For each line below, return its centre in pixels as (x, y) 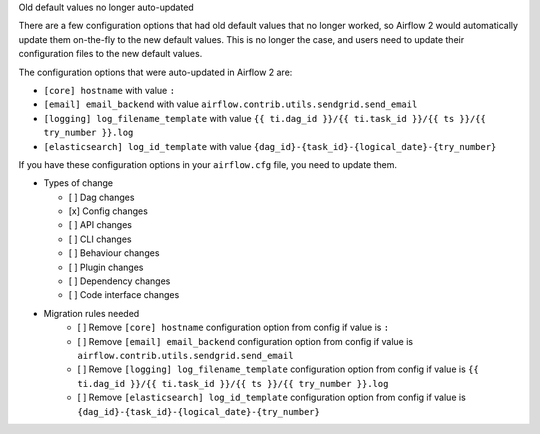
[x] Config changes (108, 211)
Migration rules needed (91, 313)
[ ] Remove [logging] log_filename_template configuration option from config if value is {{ (278, 369)
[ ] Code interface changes (124, 295)
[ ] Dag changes (101, 197)
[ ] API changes (100, 225)
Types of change (78, 183)
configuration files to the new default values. (110, 54)
